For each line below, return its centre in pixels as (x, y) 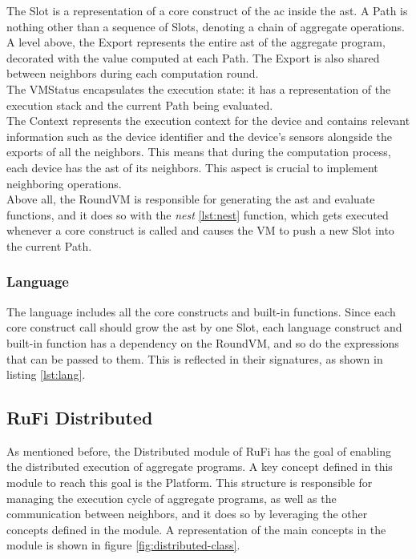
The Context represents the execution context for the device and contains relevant (208, 121)
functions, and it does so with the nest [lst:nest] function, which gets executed (198, 214)
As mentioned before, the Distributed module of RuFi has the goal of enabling (199, 450)
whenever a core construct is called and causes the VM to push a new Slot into (200, 230)
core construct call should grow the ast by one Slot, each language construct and (204, 327)
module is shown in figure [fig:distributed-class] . (123, 545)
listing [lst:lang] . (46, 374)
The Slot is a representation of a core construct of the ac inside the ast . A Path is (207, 10)
